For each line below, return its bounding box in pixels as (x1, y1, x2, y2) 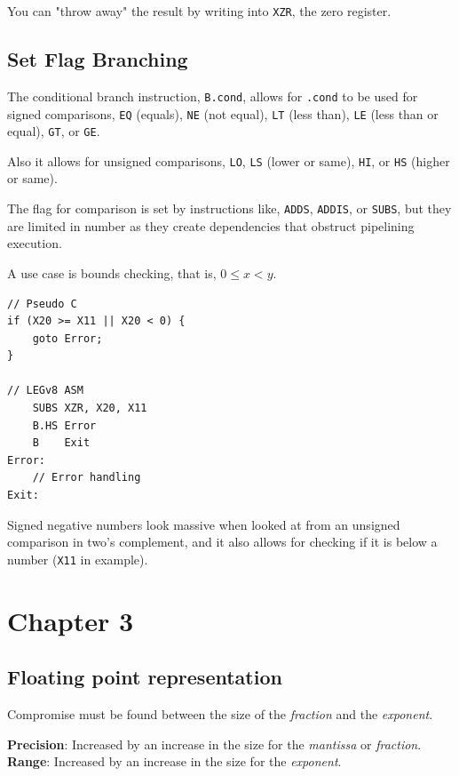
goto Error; (32, 332, 103, 345)
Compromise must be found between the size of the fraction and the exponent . (7, 705, 433, 724)
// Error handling (32, 471, 141, 484)
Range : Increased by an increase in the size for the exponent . (7, 752, 342, 771)
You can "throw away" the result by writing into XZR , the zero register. (7, 2, 392, 20)
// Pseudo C (7, 297, 77, 310)
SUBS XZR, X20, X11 (32, 402, 147, 415)
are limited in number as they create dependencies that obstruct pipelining (7, 216, 415, 235)
